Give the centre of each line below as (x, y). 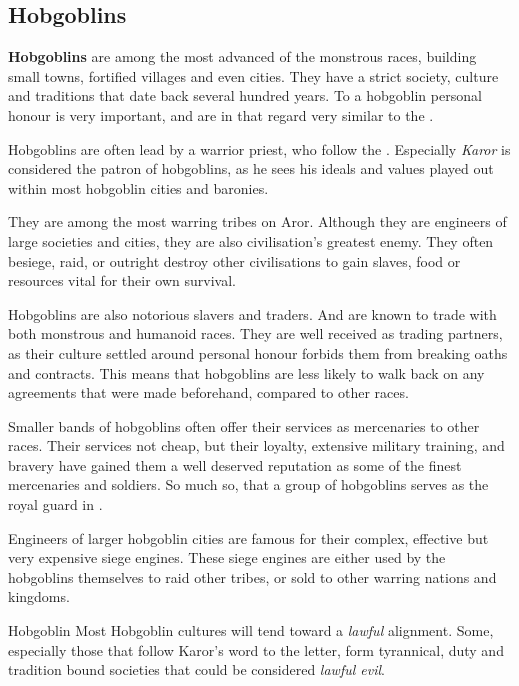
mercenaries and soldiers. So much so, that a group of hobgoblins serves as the (248, 484)
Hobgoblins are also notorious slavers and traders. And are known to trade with (252, 313)
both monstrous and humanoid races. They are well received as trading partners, (255, 333)
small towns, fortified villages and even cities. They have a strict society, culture (253, 75)
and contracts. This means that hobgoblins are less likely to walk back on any (246, 372)
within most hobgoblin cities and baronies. (138, 187)
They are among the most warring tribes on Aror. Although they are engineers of (257, 221)
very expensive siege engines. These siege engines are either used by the (227, 557)
